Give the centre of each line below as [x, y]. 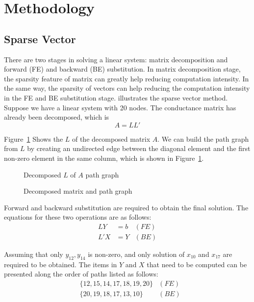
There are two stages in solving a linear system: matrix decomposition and [116, 59]
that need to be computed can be [197, 264]
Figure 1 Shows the [34, 138]
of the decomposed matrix [111, 138]
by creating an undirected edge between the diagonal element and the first [139, 148]
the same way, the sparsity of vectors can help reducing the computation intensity [127, 88]
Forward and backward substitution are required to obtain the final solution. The [126, 207]
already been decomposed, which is [57, 117]
